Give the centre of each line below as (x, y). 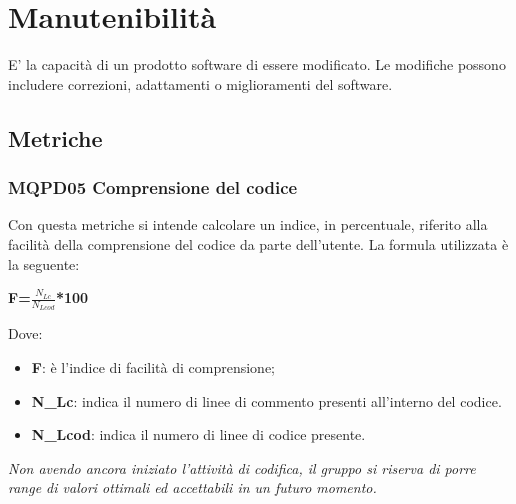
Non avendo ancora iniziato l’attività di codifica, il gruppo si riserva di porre (242, 467)
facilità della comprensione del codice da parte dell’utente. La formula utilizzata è (258, 243)
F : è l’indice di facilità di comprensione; (153, 366)
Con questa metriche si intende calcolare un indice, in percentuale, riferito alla (248, 224)
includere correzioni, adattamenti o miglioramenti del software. (200, 83)
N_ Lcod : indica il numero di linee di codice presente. (198, 434)
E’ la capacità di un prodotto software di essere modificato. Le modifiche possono (257, 64)
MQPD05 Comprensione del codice (153, 187)
